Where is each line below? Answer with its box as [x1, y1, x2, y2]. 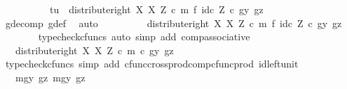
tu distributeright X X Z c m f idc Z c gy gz [49, 2, 264, 16]
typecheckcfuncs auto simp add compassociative [38, 29, 250, 44]
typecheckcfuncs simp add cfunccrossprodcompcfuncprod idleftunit [5, 56, 299, 71]
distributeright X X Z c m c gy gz [15, 42, 174, 57]
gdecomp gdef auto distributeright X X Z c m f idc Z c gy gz [5, 15, 342, 30]
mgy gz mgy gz [15, 70, 86, 84]
